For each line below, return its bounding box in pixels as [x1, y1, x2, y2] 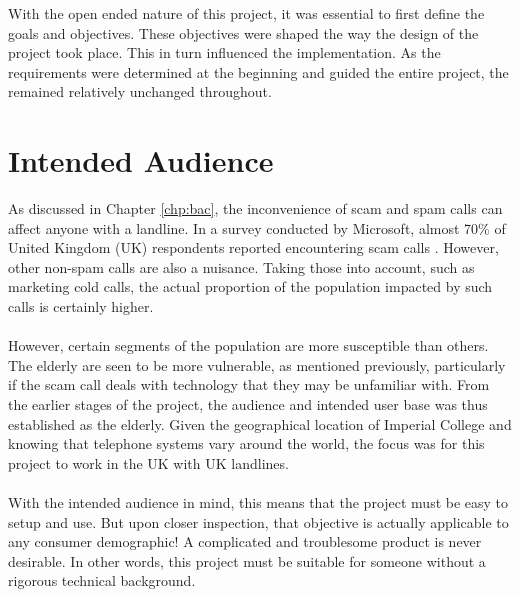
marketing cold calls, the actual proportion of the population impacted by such [8, 276, 493, 297]
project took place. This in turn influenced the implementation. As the [8, 42, 441, 63]
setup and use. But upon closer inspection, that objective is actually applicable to [8, 511, 509, 532]
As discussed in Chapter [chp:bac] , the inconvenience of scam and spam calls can [8, 198, 503, 219]
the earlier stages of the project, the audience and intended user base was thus [8, 394, 488, 415]
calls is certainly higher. [8, 296, 154, 317]
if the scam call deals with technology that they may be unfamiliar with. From [8, 374, 490, 395]
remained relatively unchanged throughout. [8, 81, 272, 102]
